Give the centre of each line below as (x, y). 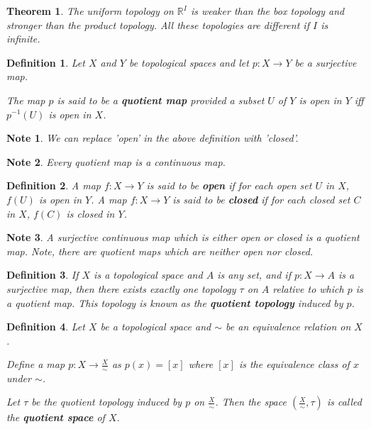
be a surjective (326, 62)
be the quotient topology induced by (107, 402)
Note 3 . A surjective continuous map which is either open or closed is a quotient (183, 237)
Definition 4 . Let (46, 327)
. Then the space (251, 402)
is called (344, 402)
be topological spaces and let (189, 62)
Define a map (36, 364)
